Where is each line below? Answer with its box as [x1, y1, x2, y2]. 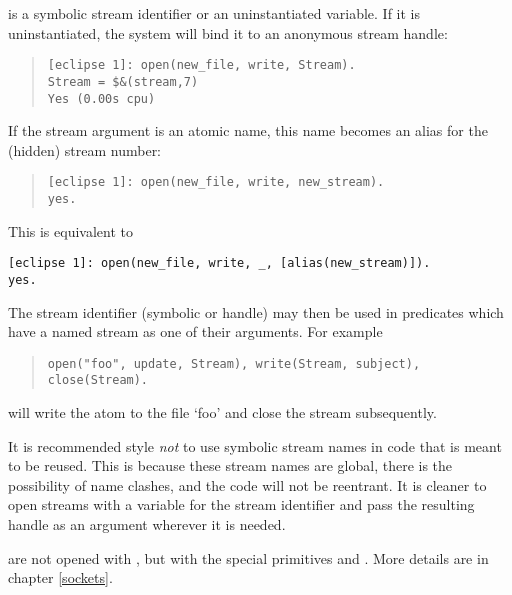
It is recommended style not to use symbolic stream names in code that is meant [8, 435, 502, 456]
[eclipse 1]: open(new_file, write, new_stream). [47, 175, 385, 190]
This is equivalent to [8, 220, 133, 241]
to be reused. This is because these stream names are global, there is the [8, 455, 453, 476]
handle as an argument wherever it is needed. [8, 514, 286, 535]
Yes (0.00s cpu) [47, 91, 156, 106]
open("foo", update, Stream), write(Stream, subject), [47, 356, 421, 371]
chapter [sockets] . [8, 567, 113, 588]
